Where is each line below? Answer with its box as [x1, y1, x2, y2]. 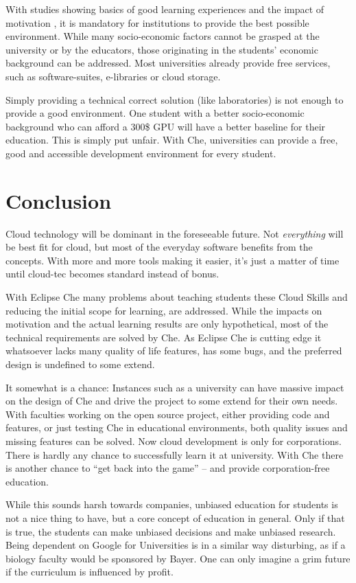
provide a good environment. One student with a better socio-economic [5, 106, 305, 120]
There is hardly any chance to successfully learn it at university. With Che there [5, 447, 344, 461]
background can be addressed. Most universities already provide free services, [5, 56, 331, 70]
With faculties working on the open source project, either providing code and [5, 407, 330, 421]
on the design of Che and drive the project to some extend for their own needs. [5, 393, 338, 408]
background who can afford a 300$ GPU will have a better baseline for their [5, 119, 326, 133]
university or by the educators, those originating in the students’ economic [5, 42, 318, 56]
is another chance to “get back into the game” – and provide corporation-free [5, 461, 330, 475]
